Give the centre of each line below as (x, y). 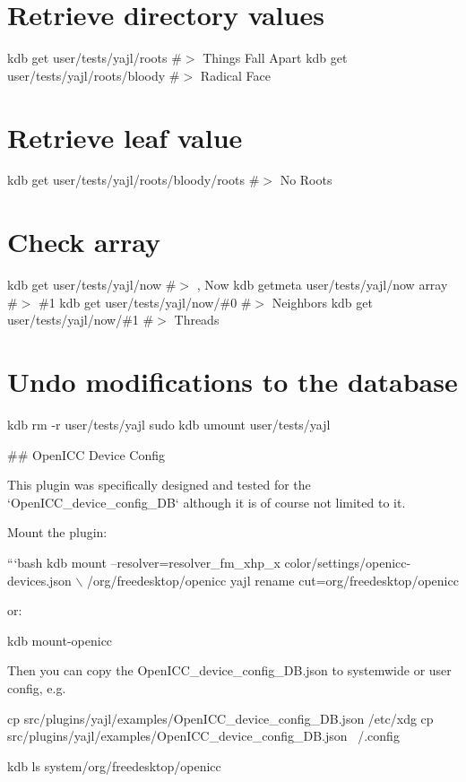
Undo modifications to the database (233, 382)
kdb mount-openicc (60, 640)
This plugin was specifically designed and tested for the (159, 485)
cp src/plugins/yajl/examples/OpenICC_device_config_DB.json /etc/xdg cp (220, 718)
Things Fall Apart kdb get (275, 58)
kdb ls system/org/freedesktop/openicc (114, 765)
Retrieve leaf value (125, 137)
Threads (197, 320)
